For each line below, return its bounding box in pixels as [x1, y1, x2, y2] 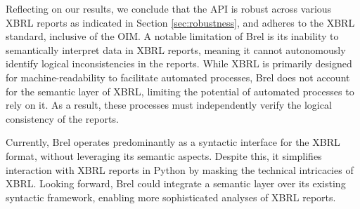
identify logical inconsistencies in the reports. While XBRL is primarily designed [6, 56, 352, 71]
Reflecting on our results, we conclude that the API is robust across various [6, 1, 332, 15]
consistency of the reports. [6, 111, 119, 126]
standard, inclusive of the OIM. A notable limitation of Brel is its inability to [6, 29, 339, 43]
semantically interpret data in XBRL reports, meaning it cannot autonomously [6, 42, 346, 57]
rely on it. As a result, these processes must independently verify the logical [6, 97, 332, 112]
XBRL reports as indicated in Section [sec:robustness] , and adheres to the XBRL [6, 15, 355, 29]
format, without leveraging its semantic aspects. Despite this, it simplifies [6, 148, 322, 163]
